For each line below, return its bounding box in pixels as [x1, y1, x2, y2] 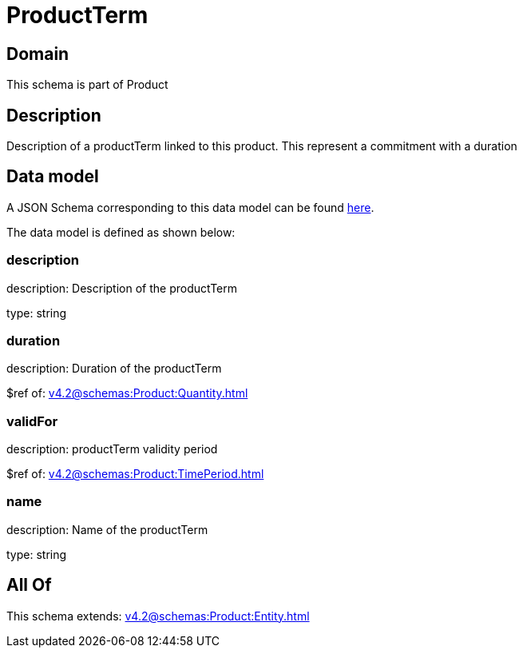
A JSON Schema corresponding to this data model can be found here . [6, 200, 374, 214]
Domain [6, 43, 69, 64]
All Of [6, 575, 52, 596]
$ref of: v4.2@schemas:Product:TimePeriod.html [6, 467, 264, 481]
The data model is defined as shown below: [6, 225, 236, 239]
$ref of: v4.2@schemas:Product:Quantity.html [6, 386, 248, 401]
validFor [6, 413, 58, 429]
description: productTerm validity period [6, 442, 218, 457]
